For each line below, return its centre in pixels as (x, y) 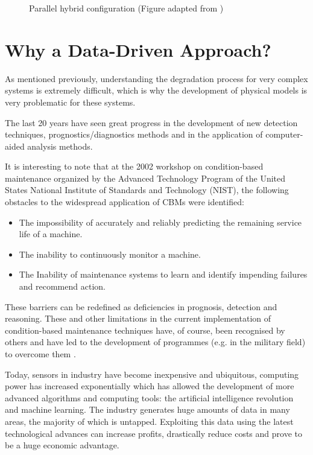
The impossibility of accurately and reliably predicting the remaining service (160, 222)
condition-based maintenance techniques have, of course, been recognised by (145, 330)
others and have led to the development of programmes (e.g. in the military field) (155, 342)
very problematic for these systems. (70, 102)
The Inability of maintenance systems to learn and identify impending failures (163, 274)
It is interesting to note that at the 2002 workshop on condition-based (134, 166)
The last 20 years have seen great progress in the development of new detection (151, 122)
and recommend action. (62, 286)
